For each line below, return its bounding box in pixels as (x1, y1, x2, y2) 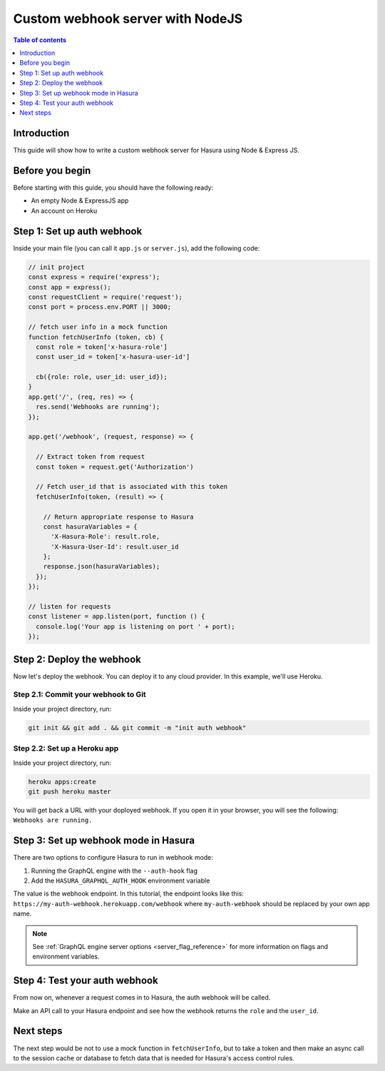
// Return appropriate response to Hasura (43, 512, 194, 521)
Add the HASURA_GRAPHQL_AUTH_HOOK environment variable (31, 876, 210, 885)
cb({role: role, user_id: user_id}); (36, 373, 168, 381)
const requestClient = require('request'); (28, 293, 183, 301)
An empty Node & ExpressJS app (31, 196, 129, 205)
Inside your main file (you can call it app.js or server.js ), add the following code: (13, 243, 260, 253)
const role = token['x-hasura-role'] (36, 342, 168, 351)
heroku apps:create (28, 778, 96, 786)
